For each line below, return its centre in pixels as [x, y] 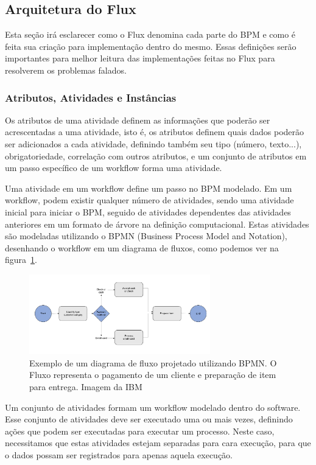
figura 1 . [21, 260]
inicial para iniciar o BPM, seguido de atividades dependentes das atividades [148, 212]
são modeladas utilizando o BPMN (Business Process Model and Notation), [146, 236]
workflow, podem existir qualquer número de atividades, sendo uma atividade [149, 200]
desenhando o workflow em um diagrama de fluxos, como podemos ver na [142, 247]
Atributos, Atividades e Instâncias [91, 97]
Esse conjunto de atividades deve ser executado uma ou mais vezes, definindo [149, 419]
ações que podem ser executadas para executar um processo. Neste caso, [140, 431]
